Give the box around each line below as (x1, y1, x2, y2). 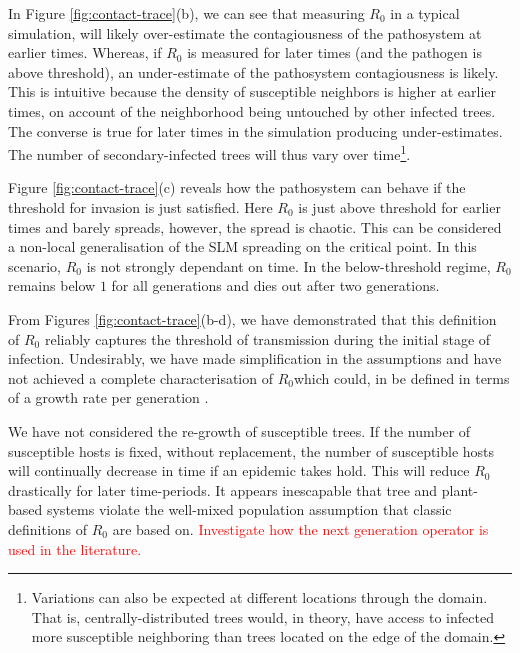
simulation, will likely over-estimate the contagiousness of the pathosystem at (8, 22, 482, 43)
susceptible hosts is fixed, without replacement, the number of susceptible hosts (8, 440, 495, 461)
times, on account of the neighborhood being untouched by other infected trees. (8, 100, 496, 121)
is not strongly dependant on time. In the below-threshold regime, (86, 255, 491, 276)
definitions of (8, 518, 88, 539)
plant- (441, 479, 478, 500)
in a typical (390, 3, 460, 23)
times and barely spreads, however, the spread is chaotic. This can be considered (8, 216, 502, 237)
